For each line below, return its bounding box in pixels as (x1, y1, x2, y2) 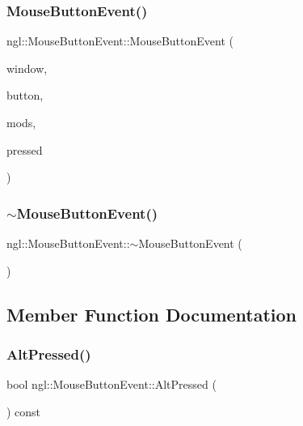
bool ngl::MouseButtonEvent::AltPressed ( (6, 376, 217, 393)
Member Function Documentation (6, 301, 297, 326)
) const (6, 403, 41, 420)
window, (6, 59, 48, 76)
